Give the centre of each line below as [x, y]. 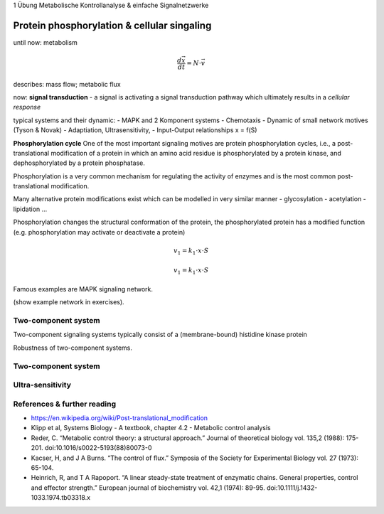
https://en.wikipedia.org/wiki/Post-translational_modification [119, 418]
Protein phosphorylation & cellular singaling [112, 25]
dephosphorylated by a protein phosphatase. [79, 163]
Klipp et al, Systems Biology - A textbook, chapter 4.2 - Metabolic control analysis [151, 428]
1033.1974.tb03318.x [61, 498]
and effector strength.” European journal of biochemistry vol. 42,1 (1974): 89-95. [148, 488]
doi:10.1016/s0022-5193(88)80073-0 [98, 448]
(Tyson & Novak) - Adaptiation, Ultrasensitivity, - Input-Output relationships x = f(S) [135, 130]
